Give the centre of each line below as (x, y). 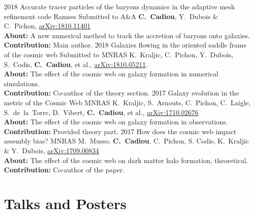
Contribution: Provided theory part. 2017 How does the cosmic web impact (120, 131)
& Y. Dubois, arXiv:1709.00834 (51, 150)
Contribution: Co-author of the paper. (64, 170)
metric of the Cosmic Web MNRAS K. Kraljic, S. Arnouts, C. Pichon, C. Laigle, (127, 102)
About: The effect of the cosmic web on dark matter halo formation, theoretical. (126, 160)
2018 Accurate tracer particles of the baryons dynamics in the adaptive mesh (120, 6)
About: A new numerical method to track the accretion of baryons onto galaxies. (127, 35)
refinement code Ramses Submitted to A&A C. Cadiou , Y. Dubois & (111, 16)
